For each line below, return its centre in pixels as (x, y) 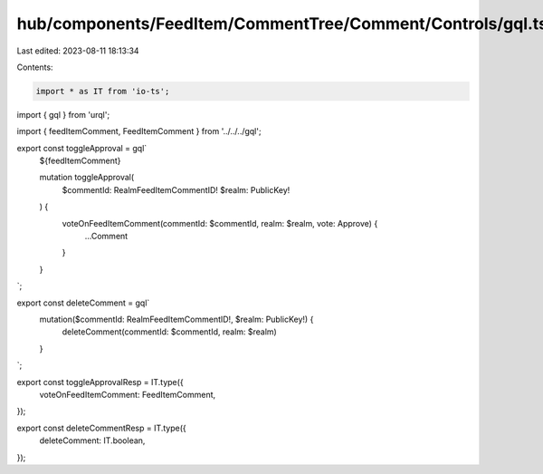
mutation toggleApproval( (87, 178)
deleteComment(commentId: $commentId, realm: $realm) (170, 332)
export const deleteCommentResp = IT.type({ (102, 428)
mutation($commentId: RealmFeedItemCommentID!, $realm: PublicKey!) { (176, 319)
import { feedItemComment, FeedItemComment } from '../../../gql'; (139, 131)
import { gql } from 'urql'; (63, 114)
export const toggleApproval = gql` (82, 148)
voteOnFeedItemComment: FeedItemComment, (128, 394)
